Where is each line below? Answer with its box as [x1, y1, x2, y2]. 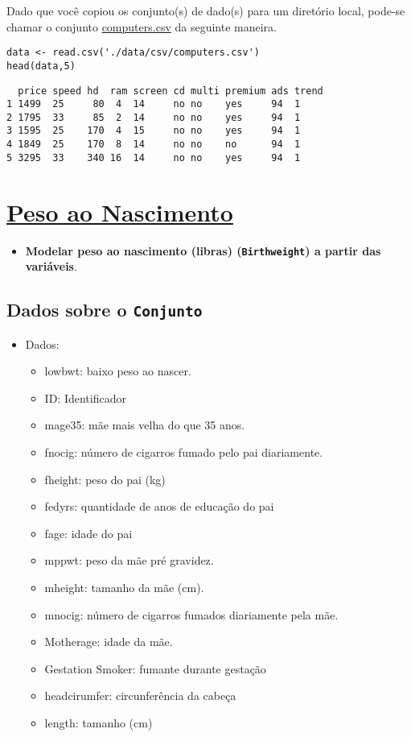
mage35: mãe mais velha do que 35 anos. [44, 416, 245, 433]
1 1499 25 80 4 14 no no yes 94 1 [6, 98, 301, 110]
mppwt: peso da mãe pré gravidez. [44, 552, 214, 569]
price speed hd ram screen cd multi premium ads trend [18, 85, 323, 97]
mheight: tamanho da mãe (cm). [44, 578, 204, 595]
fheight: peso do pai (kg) [44, 470, 166, 487]
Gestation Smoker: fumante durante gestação [44, 660, 266, 677]
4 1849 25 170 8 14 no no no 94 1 [6, 139, 301, 151]
